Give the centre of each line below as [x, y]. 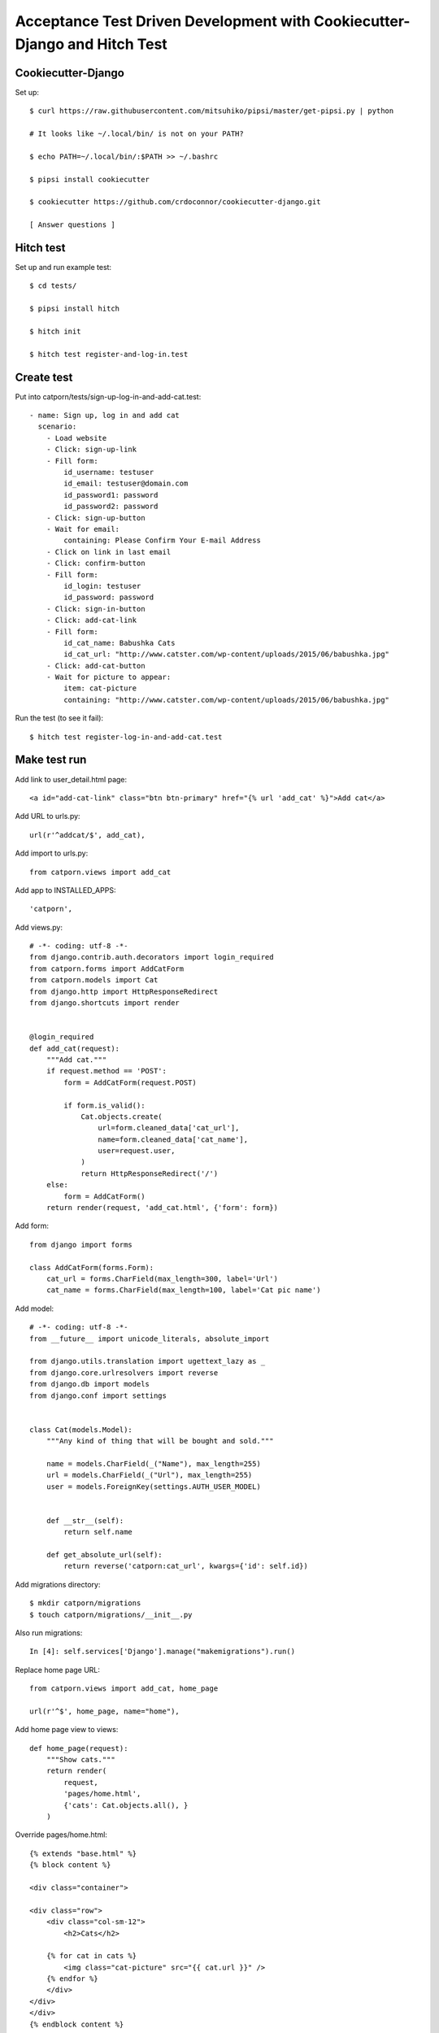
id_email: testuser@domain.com [126, 483]
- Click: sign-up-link [91, 450]
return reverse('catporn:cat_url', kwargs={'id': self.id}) [186, 1566]
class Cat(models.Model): [81, 1430]
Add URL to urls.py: [48, 816]
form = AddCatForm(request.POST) [130, 1082]
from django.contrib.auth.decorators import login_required [152, 957]
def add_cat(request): [75, 1048]
